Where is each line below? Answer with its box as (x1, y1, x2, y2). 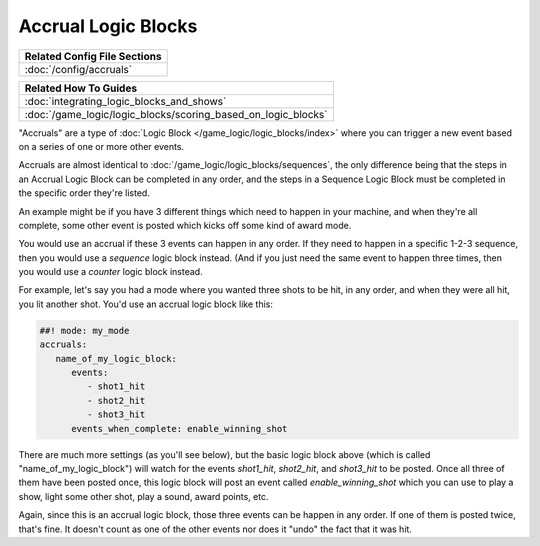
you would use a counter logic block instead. (18, 266, 204, 278)
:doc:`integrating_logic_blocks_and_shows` (24, 94, 227, 108)
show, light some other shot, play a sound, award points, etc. (18, 490, 269, 502)
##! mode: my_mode (39, 325, 130, 336)
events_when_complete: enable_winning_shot (71, 423, 288, 434)
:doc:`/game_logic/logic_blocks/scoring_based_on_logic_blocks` (24, 107, 328, 121)
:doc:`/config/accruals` (24, 62, 133, 76)
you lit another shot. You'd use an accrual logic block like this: (18, 298, 274, 310)
